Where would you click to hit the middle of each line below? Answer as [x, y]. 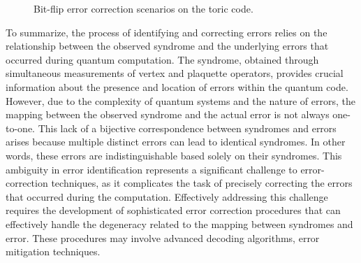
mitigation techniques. [53, 251]
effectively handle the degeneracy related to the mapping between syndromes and [179, 223]
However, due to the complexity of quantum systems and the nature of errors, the [180, 100]
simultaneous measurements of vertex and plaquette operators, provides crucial [175, 73]
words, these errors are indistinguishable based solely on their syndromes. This [174, 155]
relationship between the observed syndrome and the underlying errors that [167, 46]
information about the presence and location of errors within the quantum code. [177, 86]
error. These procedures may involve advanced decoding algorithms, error [163, 237]
